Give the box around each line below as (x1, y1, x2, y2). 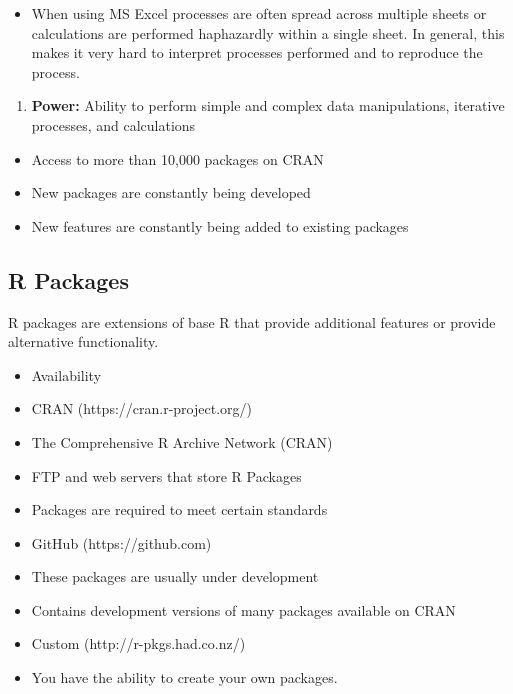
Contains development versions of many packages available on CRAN (31, 599, 456, 620)
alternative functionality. (8, 331, 159, 352)
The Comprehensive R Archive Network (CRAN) (31, 431, 333, 452)
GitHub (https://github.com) (31, 532, 212, 553)
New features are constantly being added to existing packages (31, 215, 409, 236)
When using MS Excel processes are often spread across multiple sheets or (31, 3, 487, 23)
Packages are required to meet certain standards (31, 499, 328, 520)
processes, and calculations (31, 114, 196, 135)
